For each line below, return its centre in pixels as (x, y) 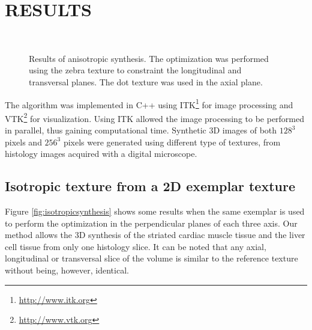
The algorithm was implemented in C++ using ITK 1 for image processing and (149, 103)
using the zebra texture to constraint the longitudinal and (135, 70)
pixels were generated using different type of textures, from (172, 142)
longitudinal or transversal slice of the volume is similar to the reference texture (151, 258)
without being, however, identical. (67, 270)
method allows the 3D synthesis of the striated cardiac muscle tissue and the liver (155, 235)
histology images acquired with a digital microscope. (101, 154)
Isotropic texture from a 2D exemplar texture (150, 186)
